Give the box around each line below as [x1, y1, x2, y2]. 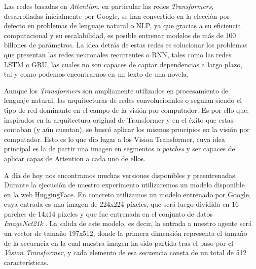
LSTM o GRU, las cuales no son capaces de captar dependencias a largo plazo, [4, 59, 243, 69]
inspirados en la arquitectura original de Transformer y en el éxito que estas [4, 114, 233, 125]
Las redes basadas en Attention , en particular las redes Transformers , [4, 1, 214, 11]
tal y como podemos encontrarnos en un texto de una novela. [4, 69, 189, 79]
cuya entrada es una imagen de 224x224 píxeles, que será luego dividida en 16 [4, 199, 239, 209]
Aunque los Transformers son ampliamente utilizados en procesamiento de [4, 85, 228, 95]
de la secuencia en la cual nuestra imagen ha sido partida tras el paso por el [4, 237, 233, 248]
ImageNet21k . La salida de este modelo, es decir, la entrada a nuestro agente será [4, 218, 252, 228]
